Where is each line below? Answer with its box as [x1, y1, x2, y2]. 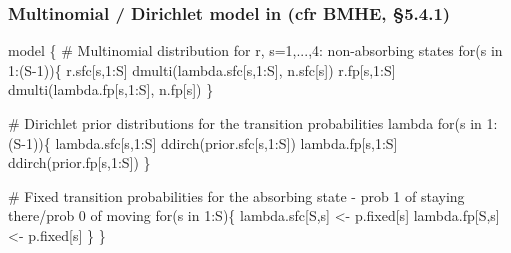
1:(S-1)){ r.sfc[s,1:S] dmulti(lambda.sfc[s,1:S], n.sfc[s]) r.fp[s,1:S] [8, 59, 396, 80]
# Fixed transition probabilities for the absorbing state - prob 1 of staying [8, 185, 465, 206]
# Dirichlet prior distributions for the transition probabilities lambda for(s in [8, 113, 482, 133]
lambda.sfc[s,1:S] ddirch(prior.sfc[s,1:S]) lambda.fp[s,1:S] [55, 132, 398, 153]
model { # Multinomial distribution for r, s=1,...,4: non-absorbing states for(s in [8, 40, 503, 61]
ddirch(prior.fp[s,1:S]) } [8, 152, 151, 173]
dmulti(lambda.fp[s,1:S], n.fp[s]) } [8, 79, 214, 100]
